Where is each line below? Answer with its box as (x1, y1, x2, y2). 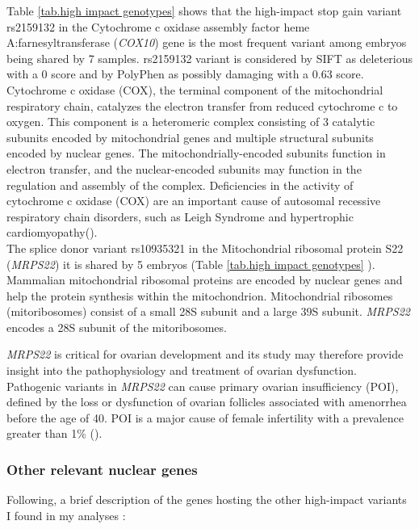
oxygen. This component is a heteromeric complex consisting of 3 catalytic (6, 113, 375, 130)
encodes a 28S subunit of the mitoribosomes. (6, 318, 227, 335)
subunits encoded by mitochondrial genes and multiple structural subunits (6, 128, 374, 145)
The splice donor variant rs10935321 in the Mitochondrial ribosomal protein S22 (6, 239, 404, 256)
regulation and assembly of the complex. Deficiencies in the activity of (6, 176, 354, 193)
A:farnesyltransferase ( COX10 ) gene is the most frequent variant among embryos (6, 34, 407, 51)
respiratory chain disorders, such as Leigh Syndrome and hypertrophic (6, 208, 354, 225)
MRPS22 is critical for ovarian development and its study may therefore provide (6, 346, 404, 363)
